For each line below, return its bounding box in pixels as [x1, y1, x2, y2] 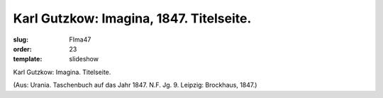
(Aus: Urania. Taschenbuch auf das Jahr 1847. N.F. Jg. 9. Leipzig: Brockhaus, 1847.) [13, 81, 257, 90]
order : [13, 44, 32, 53]
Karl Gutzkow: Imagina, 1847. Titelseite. [13, 11, 252, 26]
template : [13, 55, 43, 63]
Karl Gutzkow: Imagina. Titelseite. [13, 68, 111, 76]
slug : [13, 35, 28, 44]
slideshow [69, 55, 99, 63]
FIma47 [69, 35, 91, 44]
